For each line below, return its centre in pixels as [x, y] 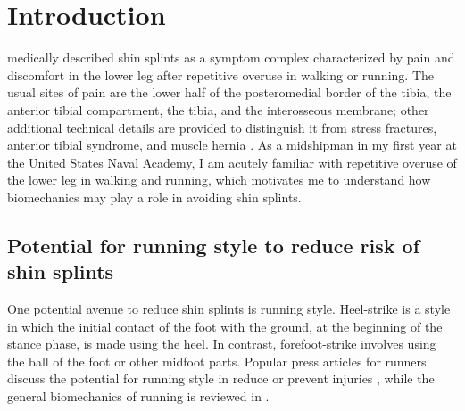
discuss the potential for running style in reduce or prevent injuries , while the [221, 378]
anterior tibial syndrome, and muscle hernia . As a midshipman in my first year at [232, 145]
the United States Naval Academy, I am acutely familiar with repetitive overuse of [232, 162]
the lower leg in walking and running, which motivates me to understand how [219, 180]
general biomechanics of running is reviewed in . [138, 396]
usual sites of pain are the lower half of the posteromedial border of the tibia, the [229, 92]
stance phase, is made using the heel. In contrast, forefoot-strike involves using [222, 344]
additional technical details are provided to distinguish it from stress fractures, [222, 127]
